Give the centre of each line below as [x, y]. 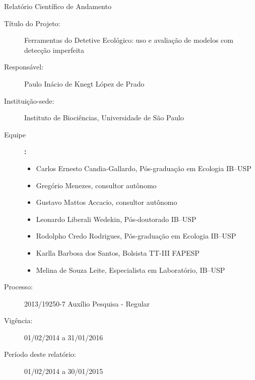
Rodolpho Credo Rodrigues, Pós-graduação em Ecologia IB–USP [136, 236]
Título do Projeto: [32, 23]
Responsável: [24, 67]
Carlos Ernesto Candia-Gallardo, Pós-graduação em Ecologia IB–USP [144, 168]
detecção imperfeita [54, 50]
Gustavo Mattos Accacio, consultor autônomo [107, 202]
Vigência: [18, 320]
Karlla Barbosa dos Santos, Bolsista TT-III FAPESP [118, 252]
